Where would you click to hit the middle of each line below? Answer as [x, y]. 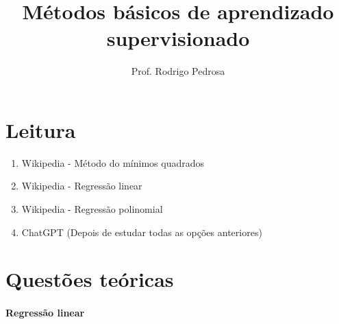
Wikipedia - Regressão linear [82, 186]
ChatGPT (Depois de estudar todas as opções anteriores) [142, 232]
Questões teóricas [90, 279]
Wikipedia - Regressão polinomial [92, 209]
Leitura [41, 129]
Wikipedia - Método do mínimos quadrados [113, 162]
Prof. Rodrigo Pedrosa [178, 71]
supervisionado [178, 38]
